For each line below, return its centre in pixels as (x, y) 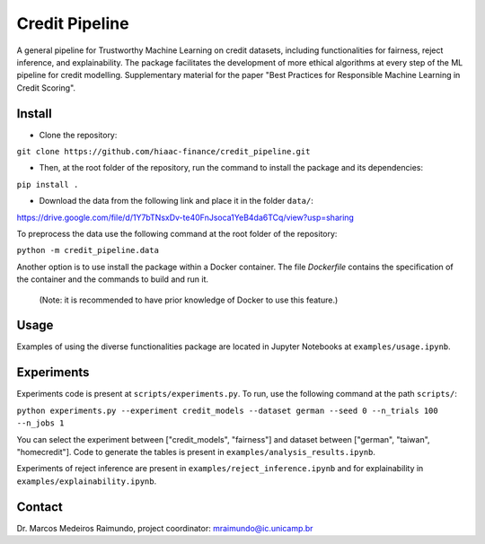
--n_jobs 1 (40, 423)
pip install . (48, 184)
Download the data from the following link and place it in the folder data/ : (176, 201)
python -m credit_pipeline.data (88, 250)
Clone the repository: (78, 135)
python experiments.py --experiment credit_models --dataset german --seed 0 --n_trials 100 (228, 410)
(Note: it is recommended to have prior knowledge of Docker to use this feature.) (189, 300)
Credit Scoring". (46, 88)
